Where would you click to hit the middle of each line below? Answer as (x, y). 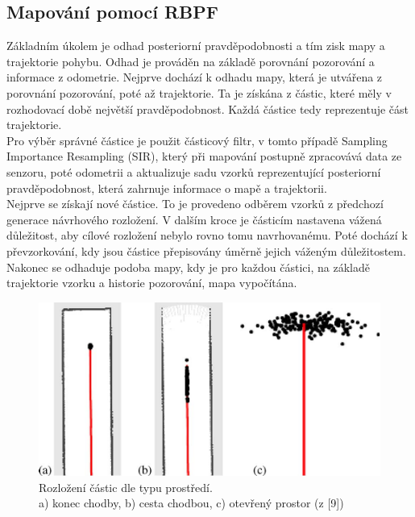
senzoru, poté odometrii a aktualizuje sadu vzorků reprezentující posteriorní (194, 171)
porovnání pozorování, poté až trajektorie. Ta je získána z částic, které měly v (199, 92)
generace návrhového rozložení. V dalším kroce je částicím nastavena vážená (194, 219)
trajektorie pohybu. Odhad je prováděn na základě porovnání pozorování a (191, 61)
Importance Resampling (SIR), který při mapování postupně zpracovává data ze (204, 156)
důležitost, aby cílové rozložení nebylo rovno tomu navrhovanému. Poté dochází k (207, 235)
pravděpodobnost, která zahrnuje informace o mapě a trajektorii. (167, 188)
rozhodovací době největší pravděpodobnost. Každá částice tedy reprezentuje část (208, 108)
